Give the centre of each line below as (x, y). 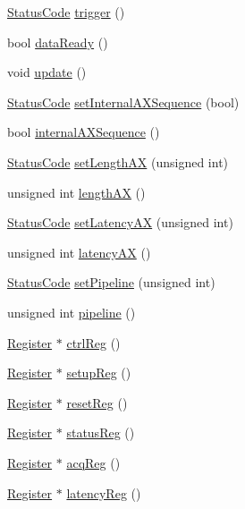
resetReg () (97, 402)
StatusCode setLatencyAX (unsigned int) (120, 222)
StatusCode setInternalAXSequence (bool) (123, 102)
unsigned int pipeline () (72, 312)
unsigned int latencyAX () (79, 252)
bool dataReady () (58, 42)
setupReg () (99, 373)
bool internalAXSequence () (84, 132)
